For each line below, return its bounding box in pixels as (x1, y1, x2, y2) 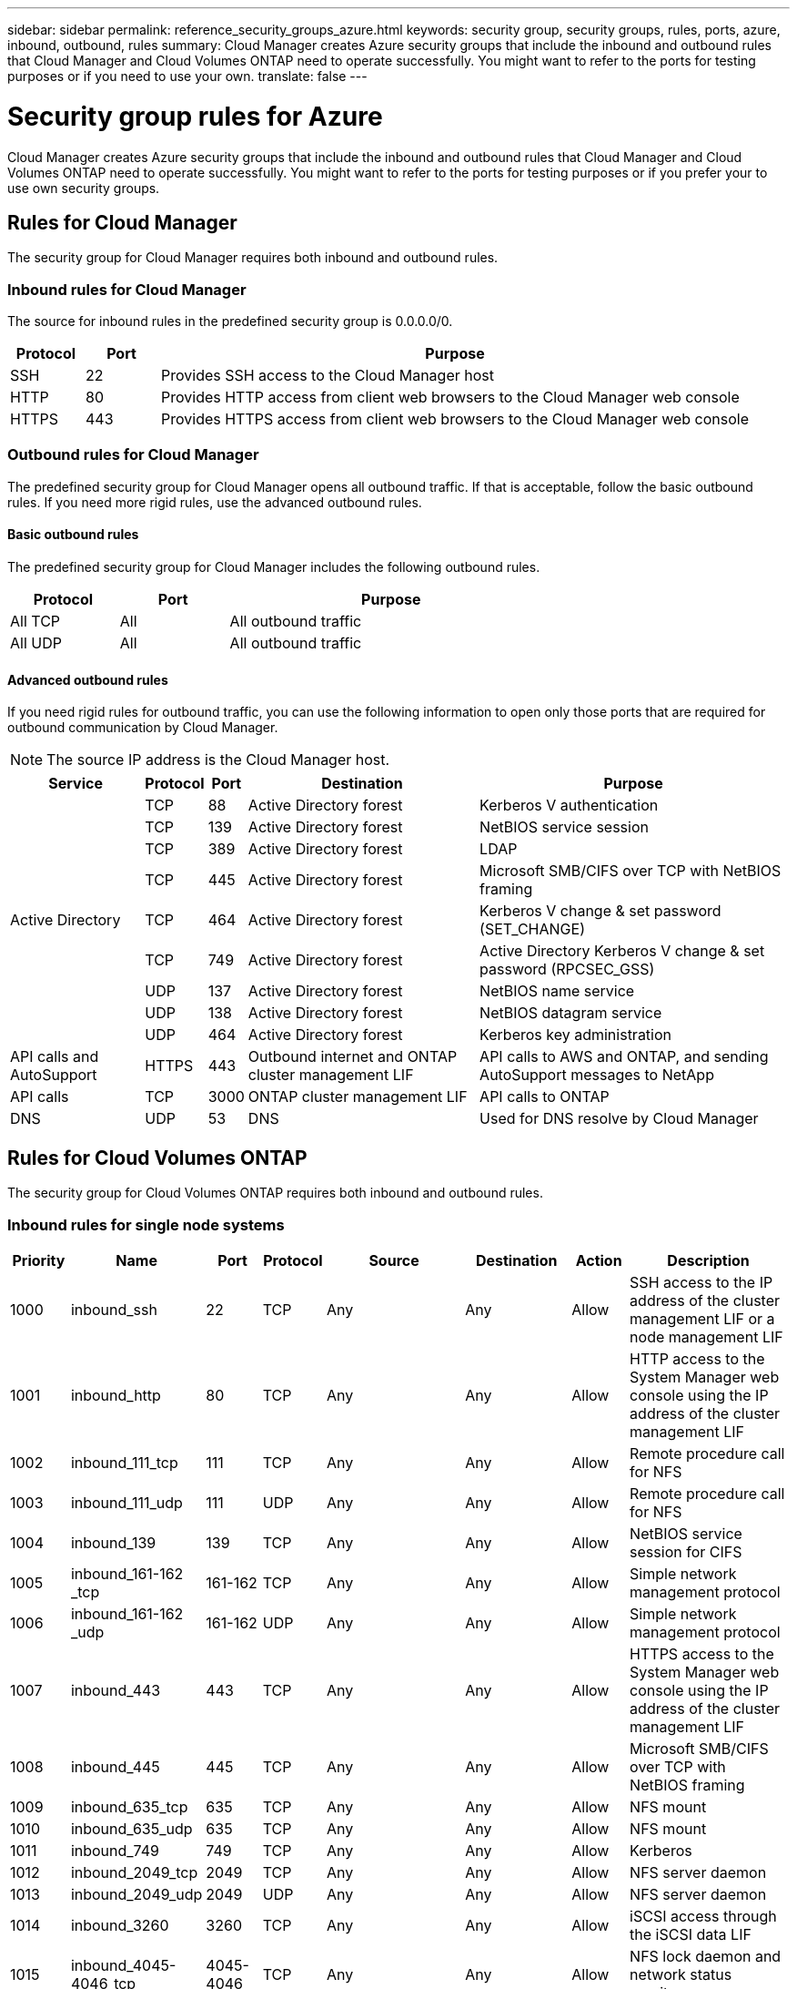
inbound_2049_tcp (70, 1862, 198, 1882)
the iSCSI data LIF (630, 1924, 752, 1943)
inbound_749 (70, 1841, 159, 1860)
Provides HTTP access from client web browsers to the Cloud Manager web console (161, 388, 740, 407)
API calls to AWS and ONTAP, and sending (479, 1047, 769, 1066)
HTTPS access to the (630, 1644, 774, 1663)
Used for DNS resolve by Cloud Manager (479, 1109, 759, 1128)
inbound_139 (70, 1533, 156, 1552)
